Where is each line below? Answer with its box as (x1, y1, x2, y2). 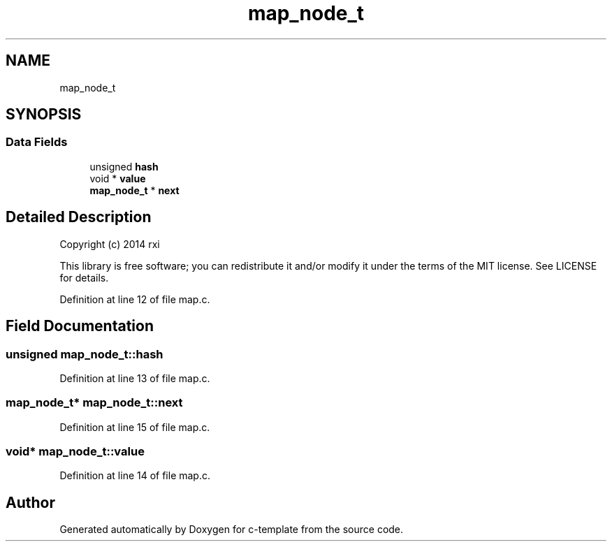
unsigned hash (89, 160, 159, 173)
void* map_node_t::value (6, 444, 145, 458)
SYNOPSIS (6, 105, 82, 124)
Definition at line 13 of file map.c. (59, 372, 210, 384)
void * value (89, 172, 146, 184)
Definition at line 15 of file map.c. (59, 421, 210, 433)
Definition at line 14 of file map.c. (59, 469, 211, 482)
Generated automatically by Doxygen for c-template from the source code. (59, 523, 404, 536)
